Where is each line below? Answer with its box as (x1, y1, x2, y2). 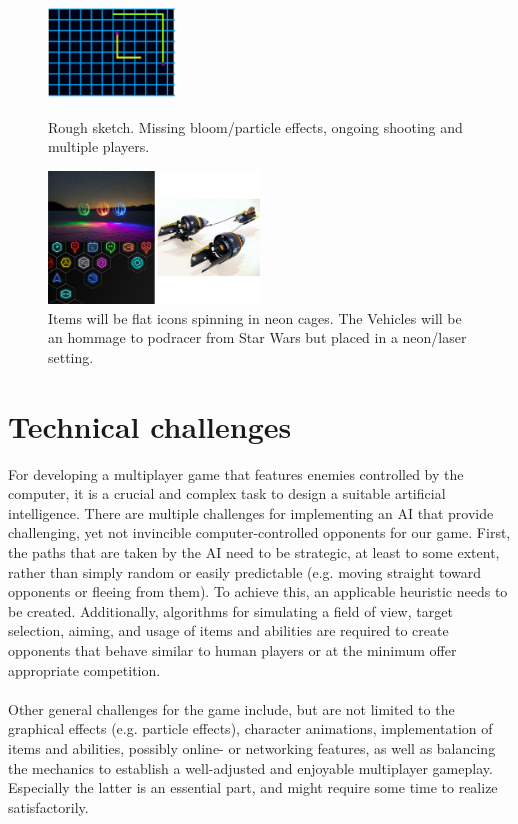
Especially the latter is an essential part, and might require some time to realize (8, 777, 498, 798)
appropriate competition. (8, 659, 161, 680)
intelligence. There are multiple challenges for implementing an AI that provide (8, 502, 494, 523)
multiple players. (48, 136, 150, 157)
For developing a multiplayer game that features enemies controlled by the (8, 463, 464, 484)
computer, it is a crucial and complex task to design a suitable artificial (8, 483, 446, 504)
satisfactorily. (8, 796, 89, 817)
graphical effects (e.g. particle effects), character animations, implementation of (8, 718, 493, 739)
